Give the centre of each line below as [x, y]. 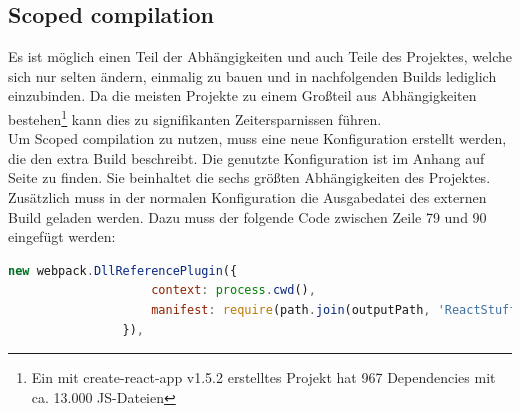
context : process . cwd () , [233, 290]
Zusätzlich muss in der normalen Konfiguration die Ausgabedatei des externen [247, 197]
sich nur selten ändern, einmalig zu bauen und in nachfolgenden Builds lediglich [252, 75]
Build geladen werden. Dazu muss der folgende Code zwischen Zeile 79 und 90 [247, 216]
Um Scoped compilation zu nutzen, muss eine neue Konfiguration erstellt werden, [257, 138]
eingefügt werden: [62, 236]
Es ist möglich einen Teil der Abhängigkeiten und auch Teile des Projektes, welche [260, 56]
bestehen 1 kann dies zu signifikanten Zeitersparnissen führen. [195, 117]
